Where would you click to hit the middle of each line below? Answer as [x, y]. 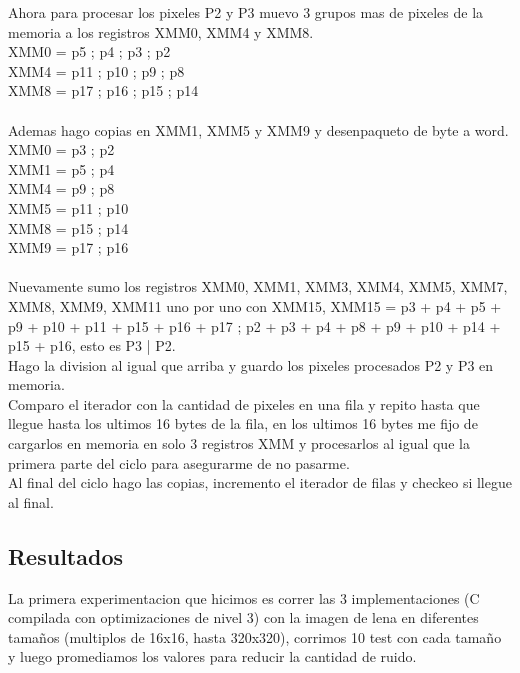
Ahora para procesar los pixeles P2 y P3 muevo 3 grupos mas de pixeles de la [246, 12]
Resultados [65, 555]
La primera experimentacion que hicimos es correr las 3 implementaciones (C [244, 597]
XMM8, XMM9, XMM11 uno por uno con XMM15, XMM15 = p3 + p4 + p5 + [255, 305]
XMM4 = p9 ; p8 [61, 188]
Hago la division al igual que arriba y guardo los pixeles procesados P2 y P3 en [251, 364]
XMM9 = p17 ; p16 [68, 247]
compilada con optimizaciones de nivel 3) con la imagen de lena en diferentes [243, 617]
